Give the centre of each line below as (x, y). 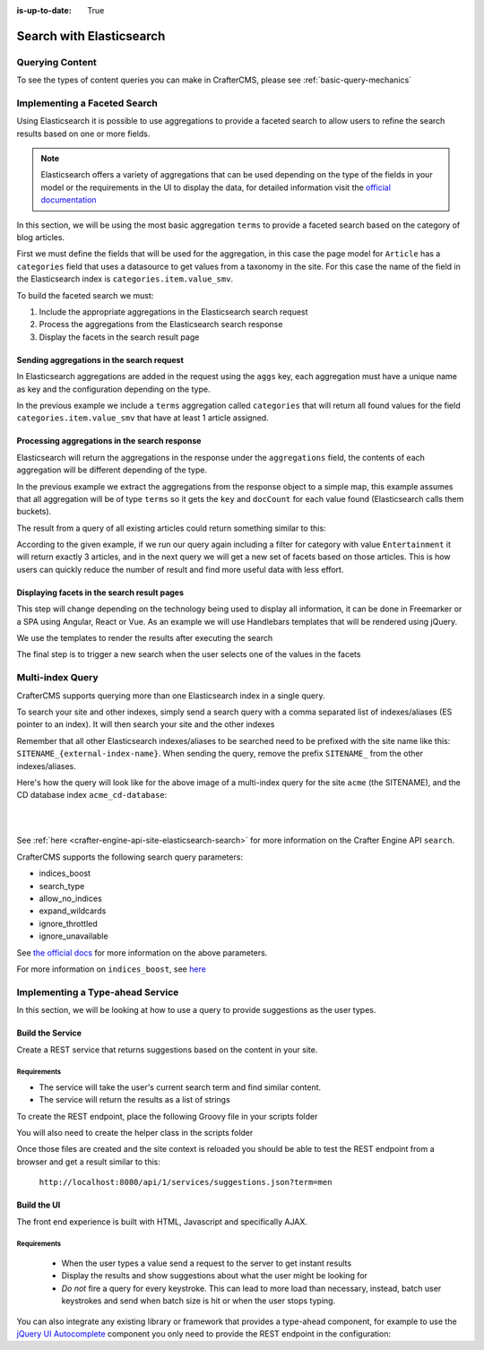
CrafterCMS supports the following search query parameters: (130, 857)
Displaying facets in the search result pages (100, 593)
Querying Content (57, 62)
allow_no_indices (70, 899)
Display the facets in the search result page (119, 337)
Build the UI (39, 1205)
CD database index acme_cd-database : (92, 795)
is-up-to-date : (44, 10)
